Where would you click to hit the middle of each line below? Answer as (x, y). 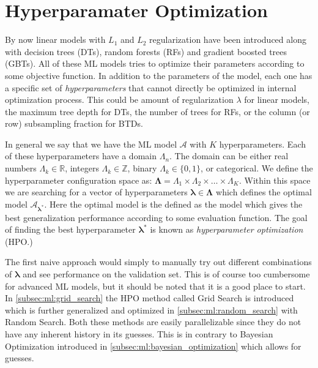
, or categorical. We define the (257, 168)
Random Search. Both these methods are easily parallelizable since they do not (153, 322)
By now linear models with (55, 39)
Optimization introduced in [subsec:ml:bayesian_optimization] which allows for (153, 346)
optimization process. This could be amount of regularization (119, 100)
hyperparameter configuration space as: (79, 180)
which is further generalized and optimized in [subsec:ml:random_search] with (151, 310)
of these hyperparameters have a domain (81, 156)
